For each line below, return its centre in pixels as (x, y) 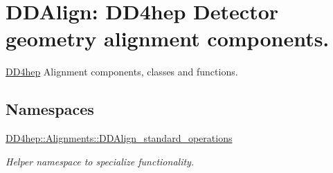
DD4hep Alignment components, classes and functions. (122, 72)
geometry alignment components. (168, 38)
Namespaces (50, 109)
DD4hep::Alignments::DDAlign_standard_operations (119, 138)
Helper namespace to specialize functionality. (100, 161)
